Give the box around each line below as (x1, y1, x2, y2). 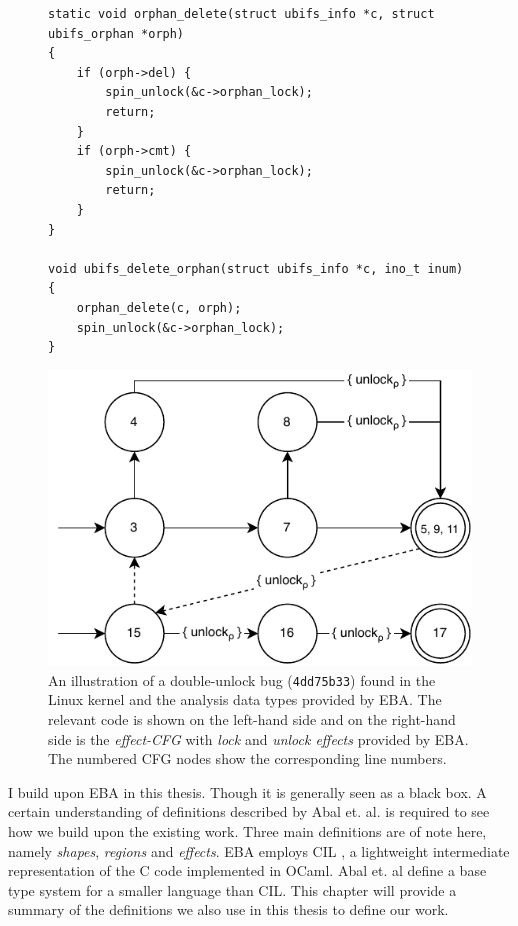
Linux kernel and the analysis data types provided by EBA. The (48, 689, 442, 710)
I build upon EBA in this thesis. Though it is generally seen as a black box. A (8, 781, 487, 802)
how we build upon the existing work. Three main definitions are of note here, (8, 821, 487, 842)
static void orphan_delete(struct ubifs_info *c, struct (48, 7, 435, 21)
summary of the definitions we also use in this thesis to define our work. (8, 899, 449, 920)
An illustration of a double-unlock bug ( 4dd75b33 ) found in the (48, 669, 436, 690)
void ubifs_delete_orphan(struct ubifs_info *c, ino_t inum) (48, 261, 464, 276)
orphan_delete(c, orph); (76, 300, 242, 315)
